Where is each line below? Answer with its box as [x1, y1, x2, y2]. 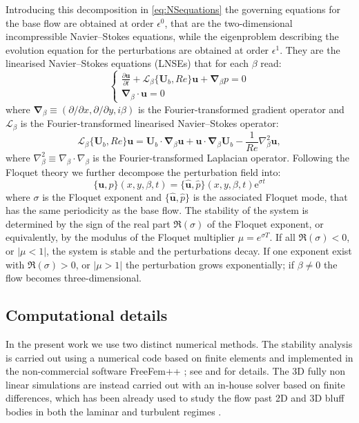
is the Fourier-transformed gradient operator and [137, 101, 345, 116]
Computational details [6, 304, 168, 326]
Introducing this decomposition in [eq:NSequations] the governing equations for [6, 2, 341, 16]
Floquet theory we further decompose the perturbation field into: [6, 164, 281, 179]
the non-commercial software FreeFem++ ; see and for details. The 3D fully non [6, 364, 346, 378]
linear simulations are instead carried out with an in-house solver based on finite [6, 377, 345, 391]
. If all [269, 230, 295, 244]
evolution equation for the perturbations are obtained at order [6, 42, 269, 57]
